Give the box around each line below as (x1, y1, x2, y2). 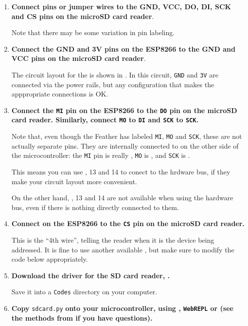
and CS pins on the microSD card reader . (11, 11, 154, 21)
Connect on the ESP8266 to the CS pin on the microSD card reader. (11, 218, 245, 229)
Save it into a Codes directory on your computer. (11, 287, 158, 297)
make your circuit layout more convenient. (11, 176, 137, 186)
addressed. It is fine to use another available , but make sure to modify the (11, 244, 234, 254)
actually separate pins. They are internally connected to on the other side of (11, 140, 239, 151)
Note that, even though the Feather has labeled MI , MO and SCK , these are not (11, 131, 242, 141)
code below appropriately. (11, 254, 88, 264)
